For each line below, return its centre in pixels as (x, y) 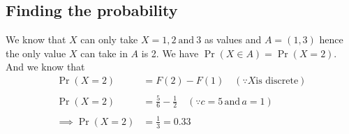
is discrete (277, 81)
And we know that (45, 67)
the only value (36, 53)
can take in (104, 53)
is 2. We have (170, 53)
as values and (233, 39)
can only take (109, 39)
